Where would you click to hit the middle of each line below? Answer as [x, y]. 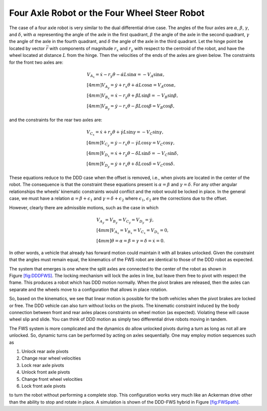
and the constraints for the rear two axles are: [56, 120]
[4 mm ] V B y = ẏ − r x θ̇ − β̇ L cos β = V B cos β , [131, 107]
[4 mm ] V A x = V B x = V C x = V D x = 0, [133, 231]
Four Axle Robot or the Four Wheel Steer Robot [107, 13]
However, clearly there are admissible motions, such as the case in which [84, 207]
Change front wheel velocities [52, 379]
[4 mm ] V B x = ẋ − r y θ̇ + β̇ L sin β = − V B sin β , [132, 97]
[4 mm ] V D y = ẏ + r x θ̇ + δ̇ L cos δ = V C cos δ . [131, 165]
